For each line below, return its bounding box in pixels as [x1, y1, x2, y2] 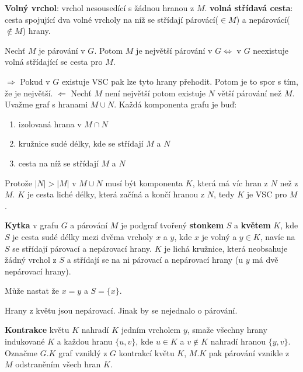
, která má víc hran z [192, 176, 268, 189]
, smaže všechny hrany [187, 324, 267, 336]
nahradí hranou [210, 335, 266, 347]
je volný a [201, 230, 237, 242]
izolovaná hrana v [18, 117, 82, 130]
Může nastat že [5, 284, 60, 297]
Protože [5, 176, 32, 189]
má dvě [252, 253, 278, 266]
